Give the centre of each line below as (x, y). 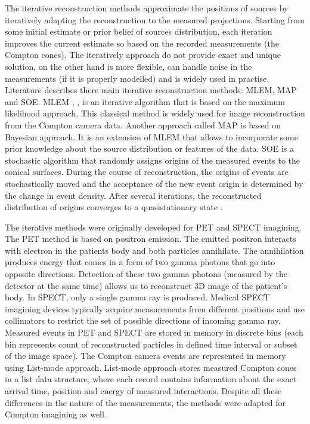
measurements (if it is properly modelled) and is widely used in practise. (137, 78)
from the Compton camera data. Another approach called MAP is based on (143, 125)
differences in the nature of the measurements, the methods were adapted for (145, 402)
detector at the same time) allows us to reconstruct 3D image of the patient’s (146, 285)
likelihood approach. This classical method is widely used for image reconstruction (155, 113)
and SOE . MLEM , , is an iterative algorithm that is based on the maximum (145, 101)
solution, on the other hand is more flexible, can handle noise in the (128, 66)
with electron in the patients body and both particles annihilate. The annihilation (154, 250)
